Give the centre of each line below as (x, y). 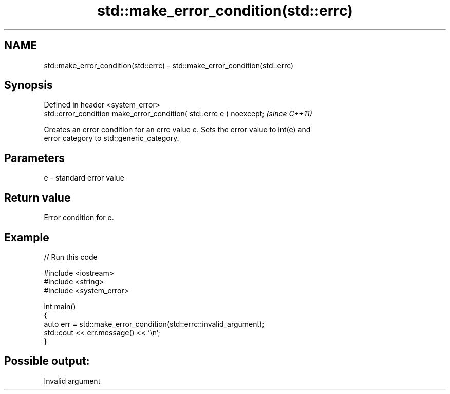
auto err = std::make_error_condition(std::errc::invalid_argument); (154, 324)
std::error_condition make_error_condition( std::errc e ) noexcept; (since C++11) (178, 114)
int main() (60, 306)
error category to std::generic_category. (111, 138)
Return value (38, 198)
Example (27, 237)
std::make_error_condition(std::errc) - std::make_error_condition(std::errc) (169, 65)
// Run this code (71, 257)
